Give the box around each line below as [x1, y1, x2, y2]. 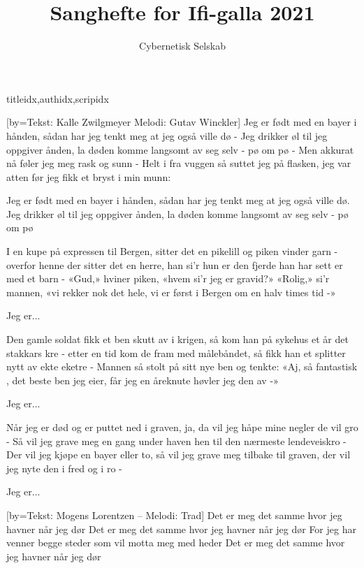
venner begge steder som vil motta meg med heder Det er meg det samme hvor [6, 535, 345, 550]
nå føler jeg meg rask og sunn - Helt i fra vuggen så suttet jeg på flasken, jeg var [6, 156, 351, 170]
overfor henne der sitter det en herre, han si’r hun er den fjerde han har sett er [6, 257, 343, 272]
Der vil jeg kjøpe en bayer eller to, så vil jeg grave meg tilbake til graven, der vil [6, 447, 351, 462]
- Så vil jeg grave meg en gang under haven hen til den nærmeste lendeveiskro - [6, 433, 347, 448]
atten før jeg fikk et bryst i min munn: [6, 169, 171, 184]
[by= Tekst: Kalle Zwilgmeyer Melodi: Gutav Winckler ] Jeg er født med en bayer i [6, 115, 357, 129]
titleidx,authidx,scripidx [6, 91, 109, 105]
